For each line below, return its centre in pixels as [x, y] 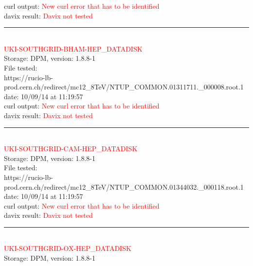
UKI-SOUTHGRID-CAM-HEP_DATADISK [71, 149]
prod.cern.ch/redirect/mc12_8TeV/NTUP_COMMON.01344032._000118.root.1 [124, 186]
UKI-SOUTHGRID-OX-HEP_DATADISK [68, 248]
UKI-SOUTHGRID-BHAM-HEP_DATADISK [73, 48]
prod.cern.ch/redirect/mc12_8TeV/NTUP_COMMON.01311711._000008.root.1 [124, 87]
